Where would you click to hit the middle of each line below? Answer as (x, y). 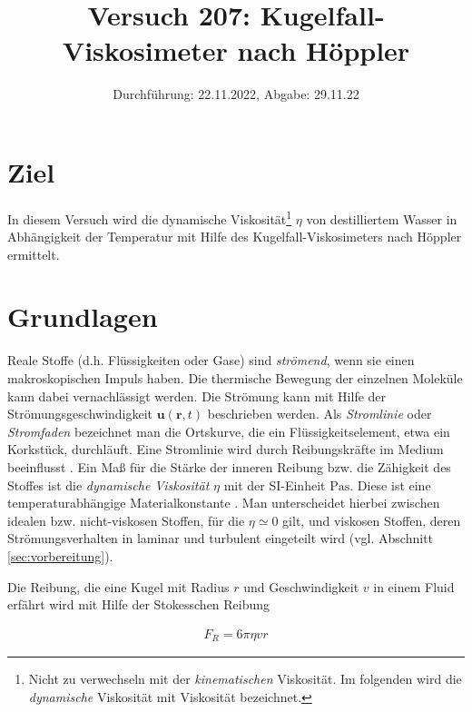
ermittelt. (34, 254)
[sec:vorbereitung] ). (60, 555)
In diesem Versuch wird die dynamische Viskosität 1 (150, 217)
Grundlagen (83, 316)
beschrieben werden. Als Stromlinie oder (320, 414)
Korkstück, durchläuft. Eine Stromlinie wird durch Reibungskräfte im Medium (226, 449)
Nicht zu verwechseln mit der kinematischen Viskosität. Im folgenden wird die (245, 679)
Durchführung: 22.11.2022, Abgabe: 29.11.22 (236, 94)
